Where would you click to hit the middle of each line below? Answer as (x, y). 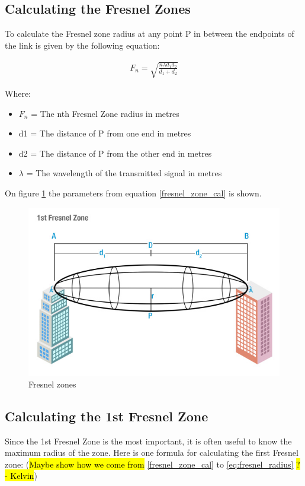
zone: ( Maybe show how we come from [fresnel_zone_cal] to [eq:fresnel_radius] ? (152, 464)
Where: (18, 93)
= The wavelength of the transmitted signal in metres (124, 173)
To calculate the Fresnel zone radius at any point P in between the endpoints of (150, 34)
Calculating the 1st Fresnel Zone (107, 416)
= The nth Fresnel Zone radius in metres (105, 113)
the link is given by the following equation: (82, 45)
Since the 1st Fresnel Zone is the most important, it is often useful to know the (148, 441)
